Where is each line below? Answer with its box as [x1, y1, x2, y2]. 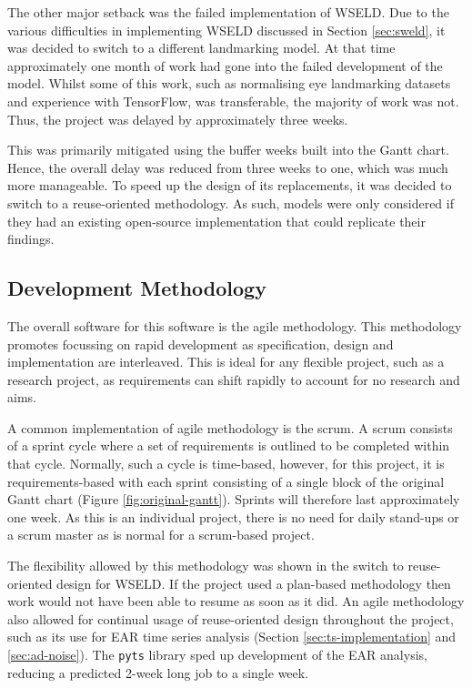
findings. [7, 229, 55, 248]
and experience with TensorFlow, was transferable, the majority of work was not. [7, 91, 459, 110]
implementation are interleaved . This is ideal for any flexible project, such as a [7, 352, 445, 371]
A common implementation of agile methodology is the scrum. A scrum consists [7, 418, 453, 437]
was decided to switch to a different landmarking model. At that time [7, 38, 396, 57]
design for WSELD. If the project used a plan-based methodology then [56, 573, 451, 592]
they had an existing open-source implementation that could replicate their [7, 211, 426, 230]
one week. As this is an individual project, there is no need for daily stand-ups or [7, 507, 459, 526]
